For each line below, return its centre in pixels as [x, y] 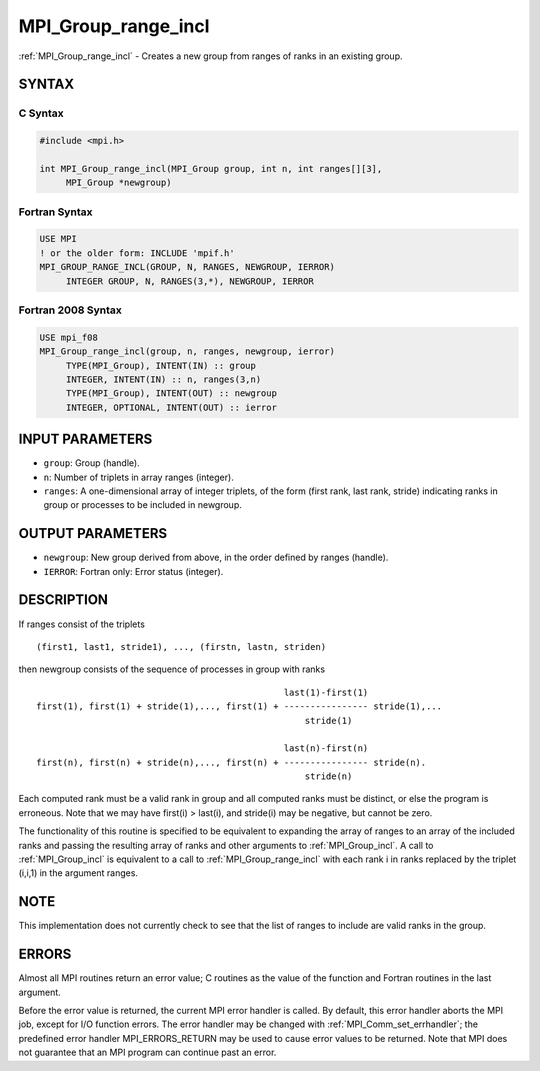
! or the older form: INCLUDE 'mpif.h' [137, 253]
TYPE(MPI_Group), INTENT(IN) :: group [161, 365]
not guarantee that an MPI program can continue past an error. [147, 1052]
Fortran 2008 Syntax [70, 310]
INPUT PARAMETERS [85, 439]
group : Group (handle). [91, 463]
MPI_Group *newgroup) [118, 183]
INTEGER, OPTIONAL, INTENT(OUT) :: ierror [171, 407]
